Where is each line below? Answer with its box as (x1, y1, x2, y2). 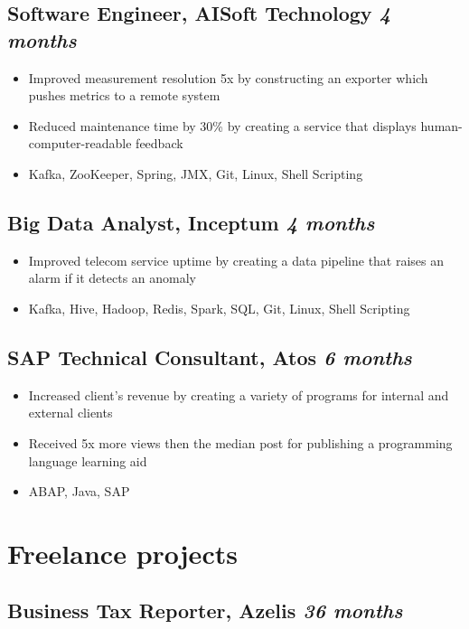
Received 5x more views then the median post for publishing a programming (28, 433, 453, 452)
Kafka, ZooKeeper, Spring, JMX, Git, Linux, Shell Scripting (28, 164, 363, 183)
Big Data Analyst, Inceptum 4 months (7, 208, 375, 236)
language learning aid (28, 451, 147, 470)
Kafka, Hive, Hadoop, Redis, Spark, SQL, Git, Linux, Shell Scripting (28, 298, 410, 317)
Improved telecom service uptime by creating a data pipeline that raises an (28, 250, 445, 269)
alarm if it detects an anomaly (28, 268, 197, 287)
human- (420, 116, 463, 135)
